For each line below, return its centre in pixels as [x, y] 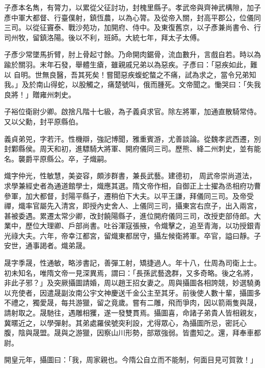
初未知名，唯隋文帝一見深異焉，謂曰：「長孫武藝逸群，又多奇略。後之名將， [131, 272]
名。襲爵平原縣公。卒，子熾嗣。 [58, 158]
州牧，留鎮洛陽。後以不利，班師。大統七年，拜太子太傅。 [107, 37]
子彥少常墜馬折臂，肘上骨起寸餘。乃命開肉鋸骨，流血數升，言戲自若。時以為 [132, 54]
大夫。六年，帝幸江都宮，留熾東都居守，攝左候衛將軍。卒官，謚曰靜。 [136, 235]
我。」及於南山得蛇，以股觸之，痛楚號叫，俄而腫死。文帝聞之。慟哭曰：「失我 [132, 84]
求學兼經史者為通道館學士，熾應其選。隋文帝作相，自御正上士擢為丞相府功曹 [132, 185]
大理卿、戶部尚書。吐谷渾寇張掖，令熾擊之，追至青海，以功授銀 [147, 226]
